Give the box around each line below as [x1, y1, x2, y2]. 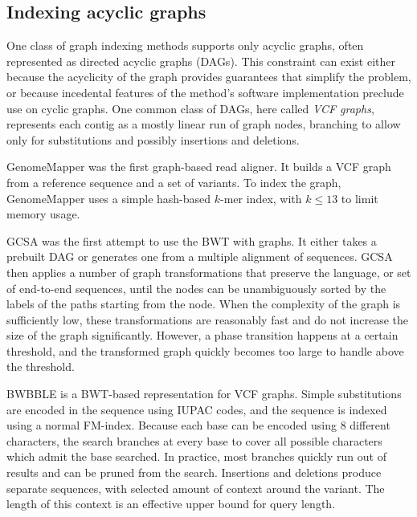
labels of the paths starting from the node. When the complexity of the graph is [6, 295, 401, 312]
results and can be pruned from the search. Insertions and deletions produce [6, 464, 382, 481]
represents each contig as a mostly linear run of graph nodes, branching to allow [6, 116, 401, 132]
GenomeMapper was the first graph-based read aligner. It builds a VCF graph [6, 158, 391, 175]
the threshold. [6, 358, 75, 375]
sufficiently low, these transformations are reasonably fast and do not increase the [6, 311, 409, 328]
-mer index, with [220, 189, 302, 206]
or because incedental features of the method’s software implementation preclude [6, 83, 404, 100]
